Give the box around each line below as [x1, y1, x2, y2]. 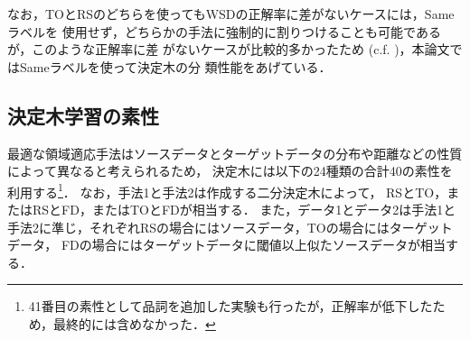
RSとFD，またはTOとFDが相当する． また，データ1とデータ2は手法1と [32, 200, 456, 219]
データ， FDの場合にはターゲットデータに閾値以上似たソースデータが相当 [7, 235, 446, 254]
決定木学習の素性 [7, 101, 159, 129]
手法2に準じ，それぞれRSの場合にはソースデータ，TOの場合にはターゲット [7, 217, 453, 236]
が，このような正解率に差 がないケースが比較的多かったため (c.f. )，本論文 [7, 40, 450, 59]
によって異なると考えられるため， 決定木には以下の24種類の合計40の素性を [7, 161, 453, 180]
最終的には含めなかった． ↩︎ [53, 314, 216, 333]
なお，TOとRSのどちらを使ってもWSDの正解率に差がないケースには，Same [7, 5, 455, 23]
